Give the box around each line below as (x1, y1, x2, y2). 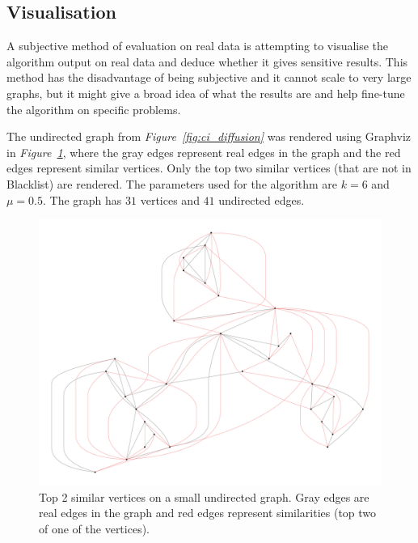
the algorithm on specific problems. (6, 100, 181, 117)
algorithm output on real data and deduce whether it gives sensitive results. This (6, 53, 408, 70)
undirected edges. (218, 191, 305, 208)
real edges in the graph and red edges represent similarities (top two (39, 504, 377, 521)
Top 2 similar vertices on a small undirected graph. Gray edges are (39, 488, 369, 505)
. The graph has (43, 191, 122, 208)
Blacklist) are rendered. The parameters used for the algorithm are (6, 175, 338, 192)
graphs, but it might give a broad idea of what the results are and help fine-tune (6, 84, 405, 101)
